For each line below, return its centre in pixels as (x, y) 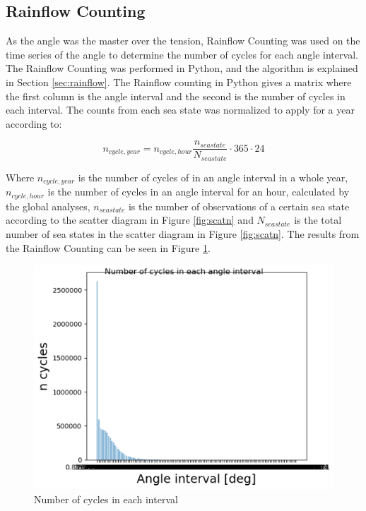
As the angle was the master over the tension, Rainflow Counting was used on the (183, 41)
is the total (318, 220)
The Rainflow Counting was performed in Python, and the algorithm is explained (182, 68)
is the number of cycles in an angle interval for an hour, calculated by (199, 192)
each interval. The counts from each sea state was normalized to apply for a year (180, 110)
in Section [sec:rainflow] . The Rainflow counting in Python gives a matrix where (179, 82)
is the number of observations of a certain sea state (239, 206)
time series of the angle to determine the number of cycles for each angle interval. (182, 54)
